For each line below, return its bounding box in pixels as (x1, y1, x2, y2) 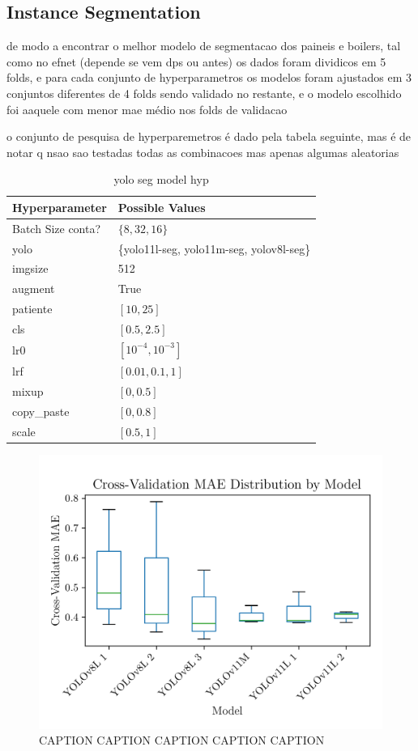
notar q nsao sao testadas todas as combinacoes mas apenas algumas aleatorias (6, 143, 399, 160)
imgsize (12, 260, 49, 277)
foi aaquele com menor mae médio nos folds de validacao (6, 100, 288, 117)
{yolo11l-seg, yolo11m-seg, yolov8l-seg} (117, 240, 311, 257)
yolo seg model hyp (113, 171, 209, 188)
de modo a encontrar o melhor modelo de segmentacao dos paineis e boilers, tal (6, 37, 401, 54)
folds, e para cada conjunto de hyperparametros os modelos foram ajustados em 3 (6, 69, 412, 86)
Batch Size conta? (12, 219, 101, 236)
